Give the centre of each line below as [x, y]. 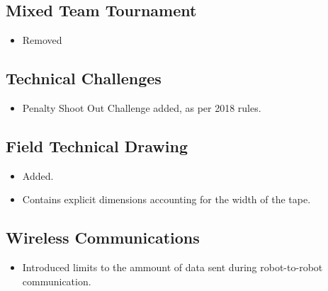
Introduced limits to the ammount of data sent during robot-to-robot [173, 267]
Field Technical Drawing [97, 145]
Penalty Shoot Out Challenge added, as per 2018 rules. [142, 108]
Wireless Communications [103, 238]
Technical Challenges [84, 78]
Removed [42, 40]
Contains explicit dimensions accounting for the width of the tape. [166, 199]
